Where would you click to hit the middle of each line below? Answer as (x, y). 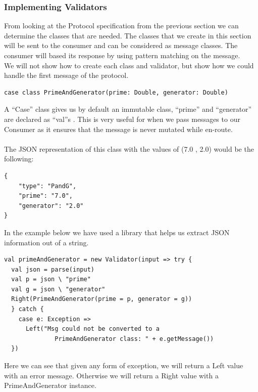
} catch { (28, 309)
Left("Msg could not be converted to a (92, 329)
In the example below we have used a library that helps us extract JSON (117, 232)
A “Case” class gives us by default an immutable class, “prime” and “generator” (128, 109)
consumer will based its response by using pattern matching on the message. (122, 55)
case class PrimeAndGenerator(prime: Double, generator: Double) (116, 92)
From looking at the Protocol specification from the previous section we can (121, 26)
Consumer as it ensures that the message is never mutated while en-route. (118, 129)
